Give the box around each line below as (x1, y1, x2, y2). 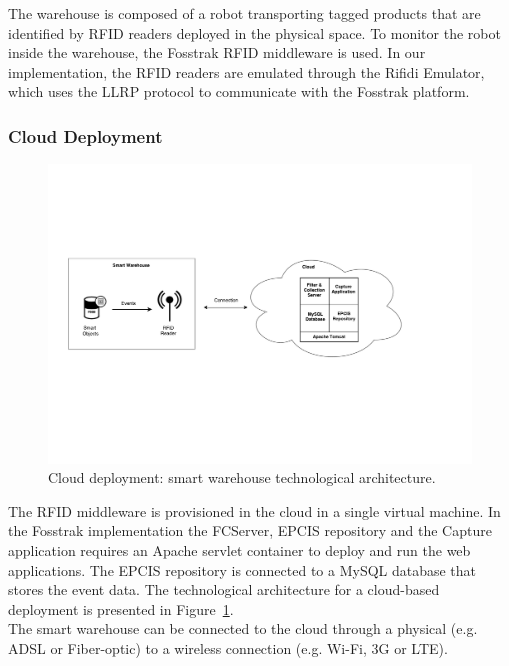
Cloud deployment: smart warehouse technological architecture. (48, 467, 436, 488)
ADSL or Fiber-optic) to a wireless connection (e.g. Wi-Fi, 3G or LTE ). (8, 637, 448, 658)
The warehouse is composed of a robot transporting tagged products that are (8, 3, 481, 23)
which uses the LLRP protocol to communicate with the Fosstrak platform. (8, 81, 470, 102)
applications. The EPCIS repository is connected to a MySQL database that (8, 559, 477, 580)
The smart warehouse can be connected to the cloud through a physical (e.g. (8, 618, 478, 639)
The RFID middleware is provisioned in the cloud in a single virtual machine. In (8, 500, 501, 521)
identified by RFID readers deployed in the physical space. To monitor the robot (8, 22, 501, 43)
